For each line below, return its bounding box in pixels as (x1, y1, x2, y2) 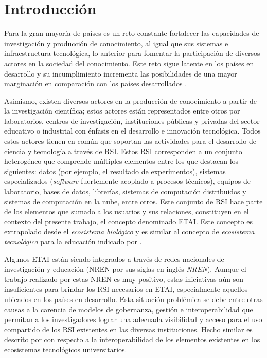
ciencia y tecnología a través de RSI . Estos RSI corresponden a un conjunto (4, 145, 242, 156)
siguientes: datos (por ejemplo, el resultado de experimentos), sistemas (4, 165, 226, 176)
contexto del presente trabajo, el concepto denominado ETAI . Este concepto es (4, 216, 253, 227)
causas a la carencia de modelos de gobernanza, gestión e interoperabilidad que (4, 304, 253, 314)
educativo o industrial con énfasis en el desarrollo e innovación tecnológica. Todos (4, 125, 261, 136)
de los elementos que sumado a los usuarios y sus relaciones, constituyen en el (4, 206, 249, 217)
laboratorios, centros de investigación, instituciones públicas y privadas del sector (4, 115, 260, 126)
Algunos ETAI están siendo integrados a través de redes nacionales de (4, 253, 224, 264)
